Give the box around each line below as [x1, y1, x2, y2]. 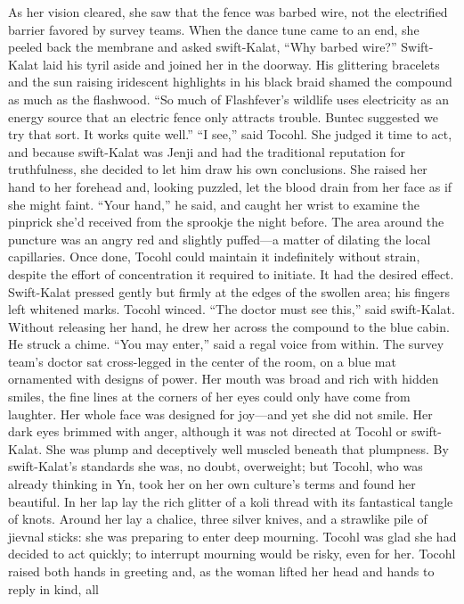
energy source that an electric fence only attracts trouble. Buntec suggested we [8, 107, 438, 126]
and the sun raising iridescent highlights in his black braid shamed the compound [8, 72, 452, 91]
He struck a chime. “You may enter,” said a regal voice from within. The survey [8, 335, 444, 353]
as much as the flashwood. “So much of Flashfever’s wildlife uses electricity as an [8, 89, 450, 108]
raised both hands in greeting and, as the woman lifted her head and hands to [8, 562, 435, 580]
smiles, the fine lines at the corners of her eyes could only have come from [8, 387, 411, 406]
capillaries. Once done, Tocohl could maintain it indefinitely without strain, [8, 247, 420, 266]
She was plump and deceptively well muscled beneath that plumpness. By [45, 439, 449, 458]
